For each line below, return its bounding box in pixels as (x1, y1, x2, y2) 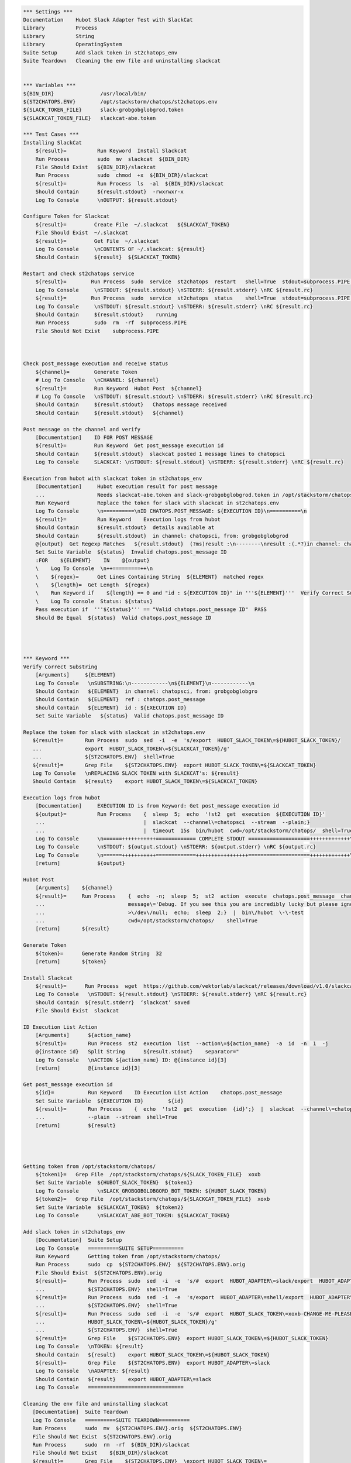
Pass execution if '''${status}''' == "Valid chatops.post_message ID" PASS (35, 606, 267, 613)
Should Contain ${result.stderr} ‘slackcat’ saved (35, 999, 190, 1006)
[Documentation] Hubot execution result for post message (35, 483, 218, 490)
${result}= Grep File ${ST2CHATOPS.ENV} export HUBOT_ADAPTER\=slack (35, 1359, 270, 1366)
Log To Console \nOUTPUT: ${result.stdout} (35, 197, 178, 203)
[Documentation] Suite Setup (35, 1237, 122, 1244)
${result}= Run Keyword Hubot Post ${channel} (35, 385, 202, 391)
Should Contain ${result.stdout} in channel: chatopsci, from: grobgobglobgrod (35, 533, 289, 539)
